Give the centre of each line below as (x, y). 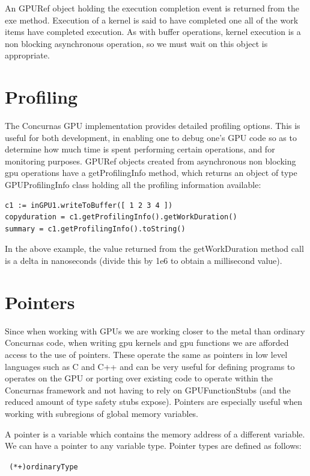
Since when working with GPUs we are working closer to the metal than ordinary (155, 330)
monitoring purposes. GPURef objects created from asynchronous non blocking (150, 161)
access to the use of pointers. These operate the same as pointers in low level (146, 354)
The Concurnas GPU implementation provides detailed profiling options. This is (153, 126)
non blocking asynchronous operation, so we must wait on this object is (136, 43)
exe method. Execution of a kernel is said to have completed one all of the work (152, 20)
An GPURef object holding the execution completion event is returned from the (152, 8)
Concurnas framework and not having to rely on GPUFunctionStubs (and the (148, 390)
